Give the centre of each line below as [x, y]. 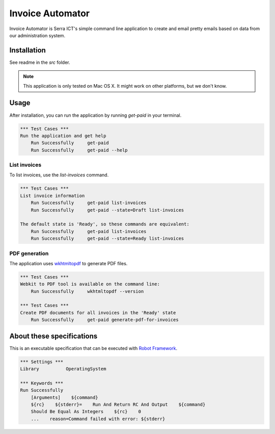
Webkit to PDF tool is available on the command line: [90, 284]
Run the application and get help [63, 136]
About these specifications [53, 336]
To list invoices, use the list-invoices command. [59, 175]
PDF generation [29, 253]
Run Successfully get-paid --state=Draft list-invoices [107, 210]
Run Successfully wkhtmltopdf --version [87, 291]
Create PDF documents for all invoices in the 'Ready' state [98, 313]
